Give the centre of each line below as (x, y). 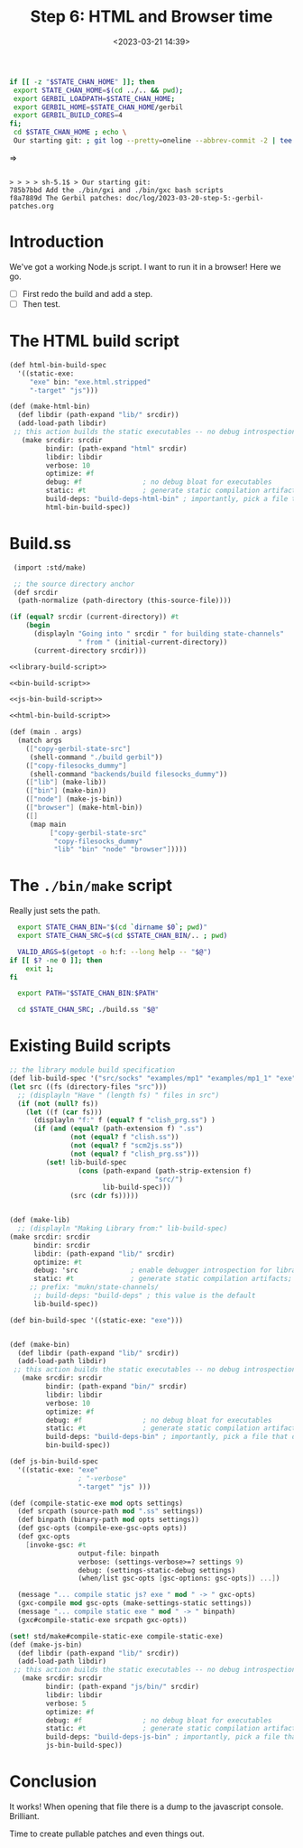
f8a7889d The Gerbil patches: (66, 198)
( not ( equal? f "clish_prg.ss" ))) (135, 1154)
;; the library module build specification (92, 1070)
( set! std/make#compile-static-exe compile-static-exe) (116, 1636)
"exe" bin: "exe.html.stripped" (90, 382)
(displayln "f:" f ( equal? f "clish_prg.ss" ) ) (124, 1120)
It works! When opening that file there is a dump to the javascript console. (147, 1806)
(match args (40, 740)
